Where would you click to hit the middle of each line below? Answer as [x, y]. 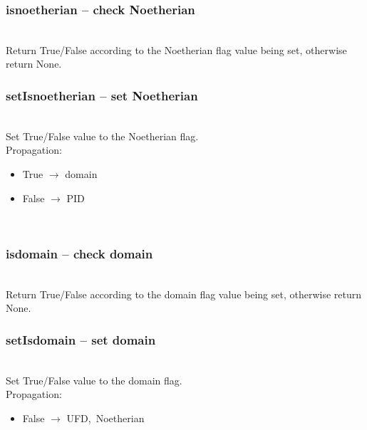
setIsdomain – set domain [81, 339]
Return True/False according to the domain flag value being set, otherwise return [184, 294]
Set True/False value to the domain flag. [94, 380]
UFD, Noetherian [105, 418]
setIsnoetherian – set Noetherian [102, 95]
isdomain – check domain [79, 253]
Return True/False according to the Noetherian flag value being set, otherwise [176, 49]
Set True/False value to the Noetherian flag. [102, 136]
